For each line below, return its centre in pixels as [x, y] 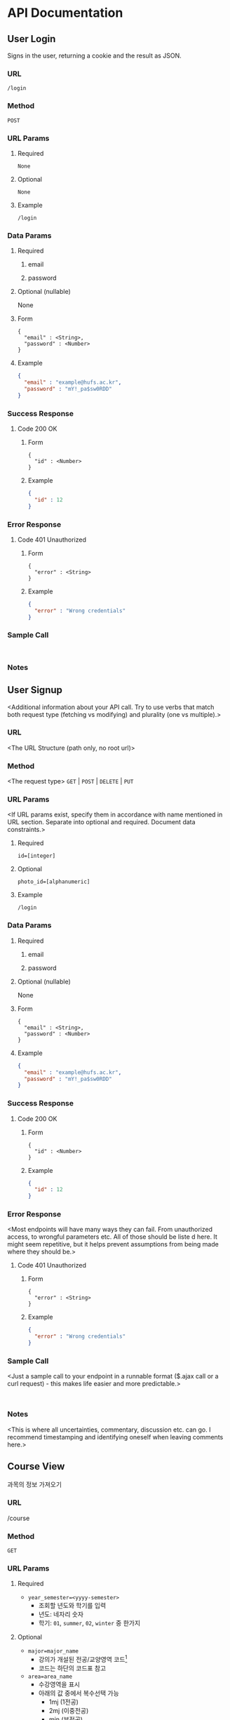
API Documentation [65, 13]
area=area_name [50, 1677]
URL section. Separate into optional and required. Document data [101, 822]
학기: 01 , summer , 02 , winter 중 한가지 [89, 1623]
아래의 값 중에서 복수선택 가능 [79, 1693]
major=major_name [53, 1651]
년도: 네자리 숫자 [61, 1614]
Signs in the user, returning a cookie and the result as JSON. [95, 55]
